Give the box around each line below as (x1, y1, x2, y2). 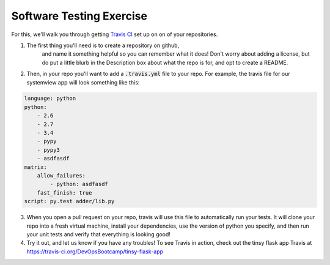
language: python (24, 95, 76, 102)
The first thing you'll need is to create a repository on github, (26, 42, 180, 49)
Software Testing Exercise (11, 9, 148, 23)
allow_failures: (37, 172, 86, 179)
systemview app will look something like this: (26, 78, 140, 86)
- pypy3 (37, 146, 61, 153)
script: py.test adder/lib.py (24, 198, 115, 205)
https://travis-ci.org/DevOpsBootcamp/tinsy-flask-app (26, 248, 164, 255)
